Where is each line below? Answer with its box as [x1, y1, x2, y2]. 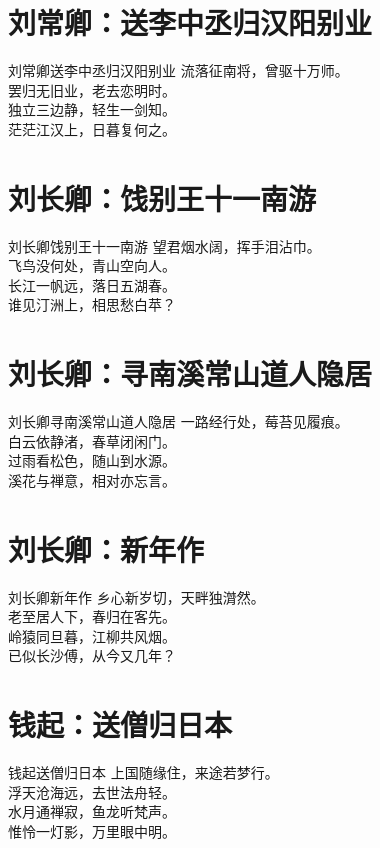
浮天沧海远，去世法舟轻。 [8, 781, 176, 802]
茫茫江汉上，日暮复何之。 [8, 118, 176, 139]
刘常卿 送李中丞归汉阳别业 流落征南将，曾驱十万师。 [8, 60, 349, 81]
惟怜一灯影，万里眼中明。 [8, 820, 176, 841]
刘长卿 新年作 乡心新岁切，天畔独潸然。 [8, 586, 265, 607]
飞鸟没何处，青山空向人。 [8, 255, 176, 276]
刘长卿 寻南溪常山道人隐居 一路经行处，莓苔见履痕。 [8, 411, 349, 432]
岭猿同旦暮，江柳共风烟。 [8, 625, 176, 646]
